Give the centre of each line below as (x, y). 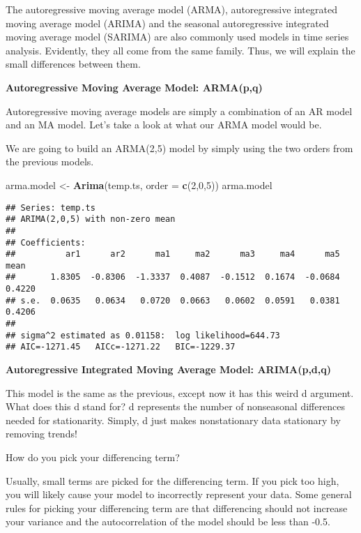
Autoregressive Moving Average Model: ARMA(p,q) (134, 87)
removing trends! (41, 434)
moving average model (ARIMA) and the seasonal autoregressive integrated (167, 23)
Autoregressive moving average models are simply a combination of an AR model (179, 111)
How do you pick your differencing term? (93, 457)
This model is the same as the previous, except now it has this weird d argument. (180, 392)
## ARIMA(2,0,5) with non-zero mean (91, 219)
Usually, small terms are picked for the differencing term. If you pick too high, (172, 480)
